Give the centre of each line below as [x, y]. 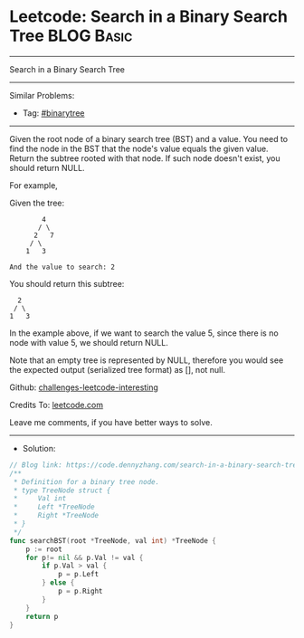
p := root [44, 549]
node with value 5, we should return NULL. [89, 342]
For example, [34, 185]
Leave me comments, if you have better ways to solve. [111, 422]
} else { [58, 583]
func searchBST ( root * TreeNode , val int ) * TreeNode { [113, 540]
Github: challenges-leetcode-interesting [84, 387]
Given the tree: [37, 203]
